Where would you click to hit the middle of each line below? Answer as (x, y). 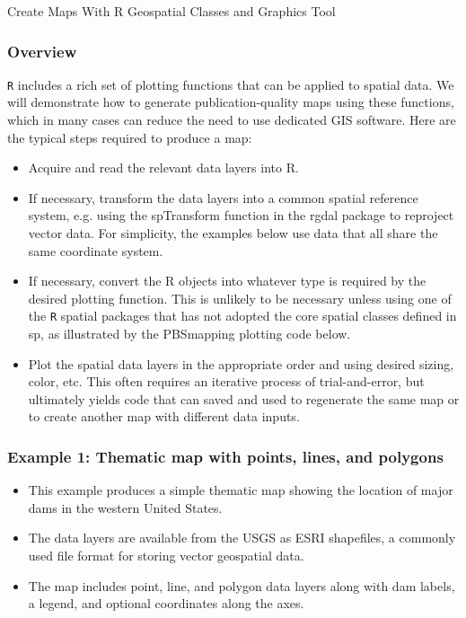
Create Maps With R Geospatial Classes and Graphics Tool (171, 11)
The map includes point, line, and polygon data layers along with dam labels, (242, 585)
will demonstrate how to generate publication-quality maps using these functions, (231, 102)
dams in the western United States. (125, 507)
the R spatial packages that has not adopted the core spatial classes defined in (242, 316)
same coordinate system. (96, 250)
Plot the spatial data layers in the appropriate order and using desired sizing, (241, 363)
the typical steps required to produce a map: (130, 137)
